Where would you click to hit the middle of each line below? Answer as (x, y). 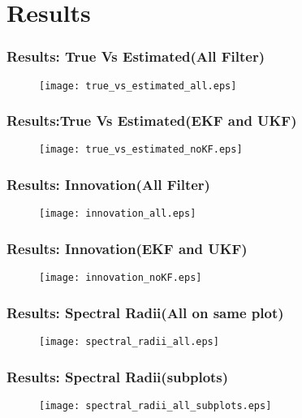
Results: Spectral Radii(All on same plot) (145, 312)
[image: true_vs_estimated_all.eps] (138, 86)
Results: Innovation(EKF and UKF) (127, 248)
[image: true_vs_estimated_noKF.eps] (141, 150)
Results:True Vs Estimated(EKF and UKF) (152, 121)
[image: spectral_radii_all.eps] (129, 342)
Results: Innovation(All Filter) (108, 185)
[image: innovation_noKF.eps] (121, 278)
